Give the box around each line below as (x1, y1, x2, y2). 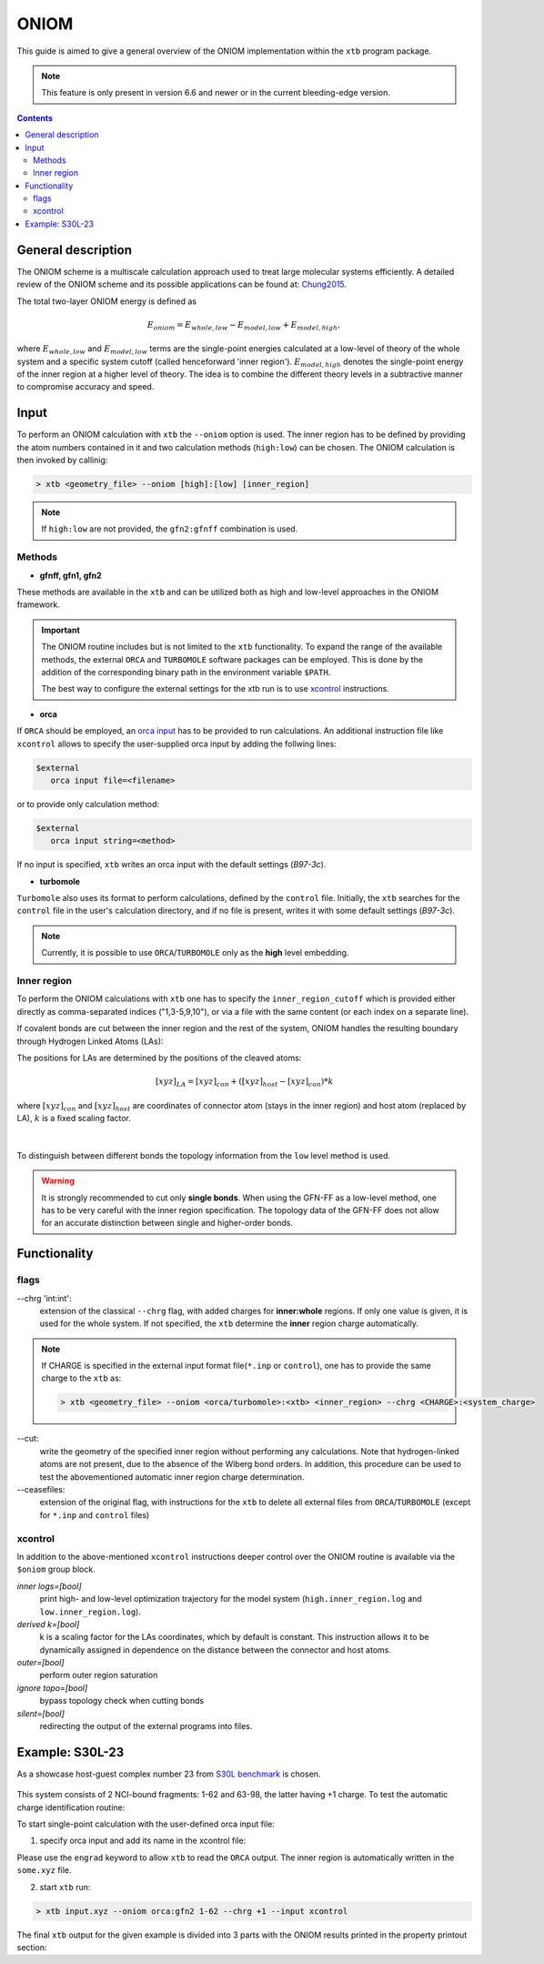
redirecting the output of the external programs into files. (39, 1721, 253, 1732)
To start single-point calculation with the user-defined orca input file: (16, 1818, 275, 1829)
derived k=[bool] (16, 1618, 80, 1629)
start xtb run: (39, 1881, 91, 1892)
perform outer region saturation (39, 1670, 158, 1681)
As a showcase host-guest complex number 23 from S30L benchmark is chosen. (16, 1768, 321, 1779)
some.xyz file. (16, 1865, 72, 1876)
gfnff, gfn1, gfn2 (39, 570, 102, 581)
